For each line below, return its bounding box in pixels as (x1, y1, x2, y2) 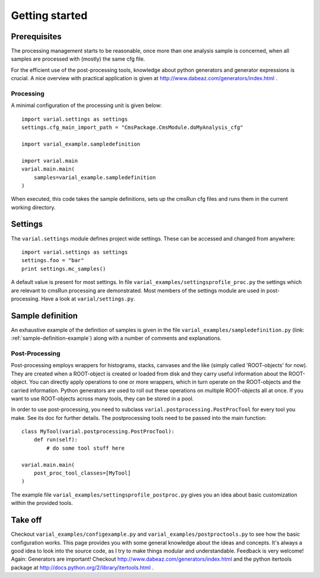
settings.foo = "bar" (21, 257, 84, 264)
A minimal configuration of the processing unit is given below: (11, 102, 162, 109)
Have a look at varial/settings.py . (41, 295, 136, 302)
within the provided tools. (11, 500, 73, 507)
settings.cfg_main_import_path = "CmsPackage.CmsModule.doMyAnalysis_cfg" (21, 124, 244, 131)
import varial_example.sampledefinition (21, 140, 140, 147)
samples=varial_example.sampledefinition (33, 174, 156, 181)
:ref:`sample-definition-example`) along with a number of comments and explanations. (11, 334, 222, 342)
